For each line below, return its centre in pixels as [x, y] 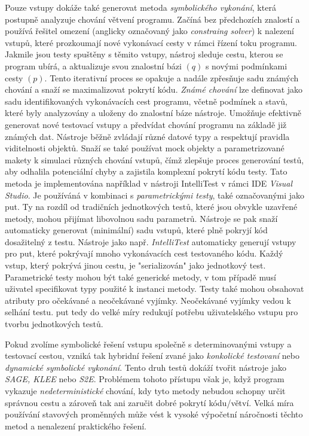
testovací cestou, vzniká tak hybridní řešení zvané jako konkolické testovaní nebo [152, 356]
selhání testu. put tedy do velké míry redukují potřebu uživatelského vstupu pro [152, 312]
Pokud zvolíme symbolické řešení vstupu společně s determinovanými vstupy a [148, 344]
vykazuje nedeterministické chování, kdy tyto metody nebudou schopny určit [145, 391]
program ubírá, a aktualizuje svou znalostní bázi [93, 65]
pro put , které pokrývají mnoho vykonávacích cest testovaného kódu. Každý [144, 253]
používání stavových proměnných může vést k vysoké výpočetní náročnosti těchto [154, 414]
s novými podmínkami [246, 65]
